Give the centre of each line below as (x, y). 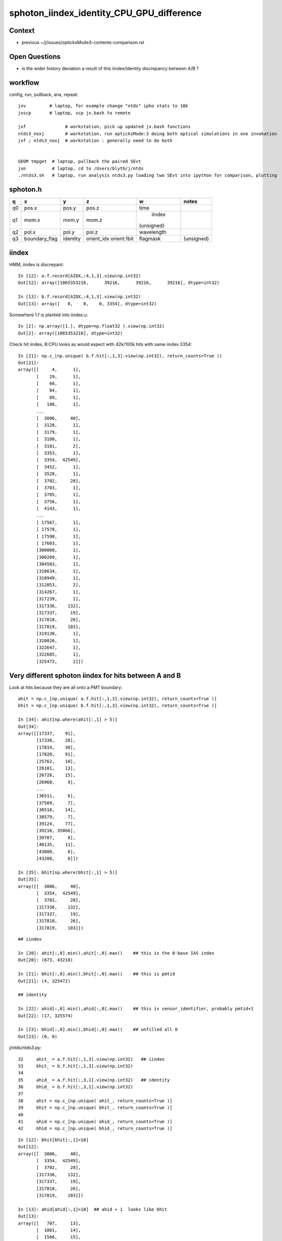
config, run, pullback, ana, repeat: (44, 94)
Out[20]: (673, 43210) (46, 960)
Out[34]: (29, 726)
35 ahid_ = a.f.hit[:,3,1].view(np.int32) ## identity (94, 1080)
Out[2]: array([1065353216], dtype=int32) (70, 333)
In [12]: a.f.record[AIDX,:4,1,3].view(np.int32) (80, 276)
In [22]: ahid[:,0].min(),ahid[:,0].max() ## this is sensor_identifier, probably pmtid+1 (136, 1009)
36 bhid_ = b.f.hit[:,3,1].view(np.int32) (76, 1087)
